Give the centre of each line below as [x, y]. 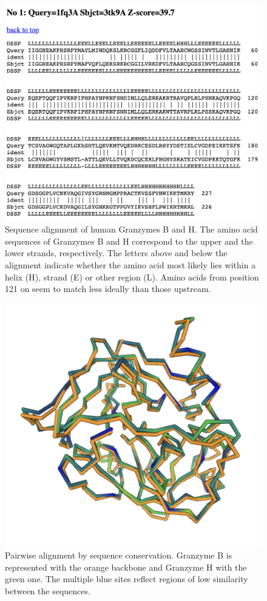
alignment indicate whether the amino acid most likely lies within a [130, 265]
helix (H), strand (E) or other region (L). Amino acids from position [132, 277]
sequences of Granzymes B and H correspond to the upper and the [129, 241]
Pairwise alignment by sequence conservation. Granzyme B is [119, 555]
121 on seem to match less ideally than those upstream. [108, 289]
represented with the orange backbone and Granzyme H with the [126, 567]
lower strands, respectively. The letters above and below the [116, 253]
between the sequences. [48, 590]
